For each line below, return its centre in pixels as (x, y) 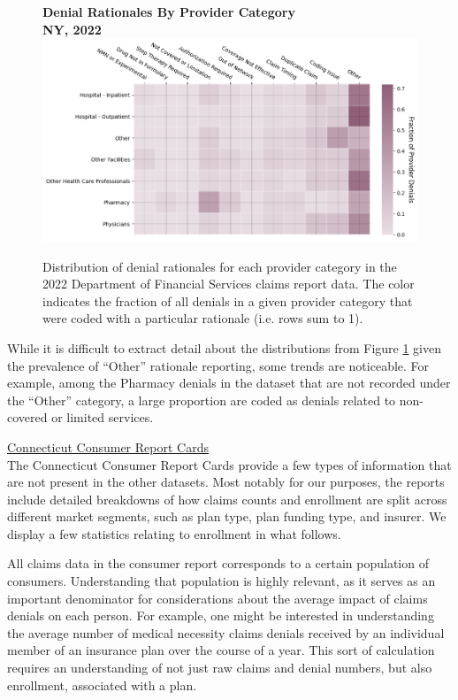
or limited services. (103, 417)
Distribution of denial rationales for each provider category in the (220, 266)
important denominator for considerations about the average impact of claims (218, 598)
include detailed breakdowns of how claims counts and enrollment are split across (227, 499)
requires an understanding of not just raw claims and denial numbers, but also (220, 668)
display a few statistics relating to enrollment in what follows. (174, 533)
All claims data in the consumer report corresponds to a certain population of (218, 563)
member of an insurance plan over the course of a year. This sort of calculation (221, 650)
